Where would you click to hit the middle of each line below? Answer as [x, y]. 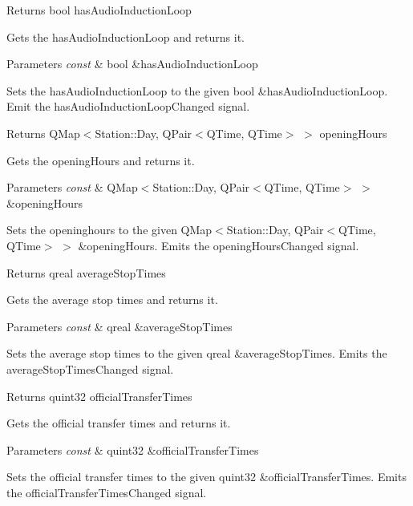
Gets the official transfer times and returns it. [119, 423]
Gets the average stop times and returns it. [112, 300]
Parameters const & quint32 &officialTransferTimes [133, 449]
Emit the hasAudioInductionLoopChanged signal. [128, 106]
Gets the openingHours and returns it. [101, 160]
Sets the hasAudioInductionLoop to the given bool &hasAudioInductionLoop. [197, 90]
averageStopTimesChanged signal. [90, 368]
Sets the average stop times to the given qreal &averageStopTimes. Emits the [197, 353]
